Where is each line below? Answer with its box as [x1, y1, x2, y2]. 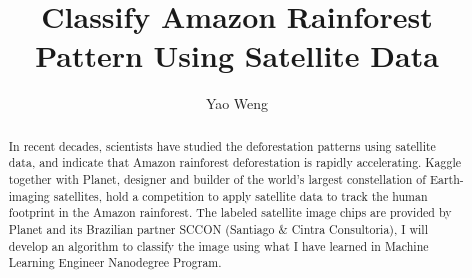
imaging [8, 187, 50, 204]
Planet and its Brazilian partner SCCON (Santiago [8, 220, 275, 237]
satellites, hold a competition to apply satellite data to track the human [53, 187, 428, 204]
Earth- [429, 171, 464, 188]
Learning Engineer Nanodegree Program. [8, 254, 222, 271]
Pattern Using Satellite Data [35, 35, 439, 76]
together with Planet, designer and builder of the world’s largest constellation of [8, 171, 426, 188]
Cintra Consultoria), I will [291, 220, 428, 237]
